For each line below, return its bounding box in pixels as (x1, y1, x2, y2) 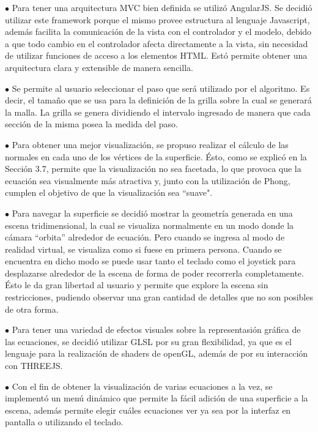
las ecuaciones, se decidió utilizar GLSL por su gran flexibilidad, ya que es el (5, 335, 292, 348)
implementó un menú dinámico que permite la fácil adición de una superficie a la (5, 392, 308, 404)
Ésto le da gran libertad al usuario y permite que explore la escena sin (5, 278, 268, 291)
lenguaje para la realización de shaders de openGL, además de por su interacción (5, 347, 308, 360)
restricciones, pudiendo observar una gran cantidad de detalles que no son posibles (5, 291, 313, 304)
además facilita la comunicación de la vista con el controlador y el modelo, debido (5, 25, 312, 38)
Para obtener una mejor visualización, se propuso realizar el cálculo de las (12, 138, 289, 151)
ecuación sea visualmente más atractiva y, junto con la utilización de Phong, (5, 174, 290, 187)
